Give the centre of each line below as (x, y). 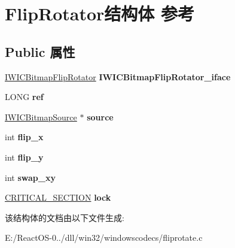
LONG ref (24, 97)
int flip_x (24, 137)
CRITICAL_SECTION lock (58, 197)
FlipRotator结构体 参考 (100, 13)
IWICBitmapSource (41, 117)
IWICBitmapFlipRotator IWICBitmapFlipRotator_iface (118, 76)
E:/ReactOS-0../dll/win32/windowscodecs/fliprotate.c (104, 238)
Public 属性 (40, 51)
